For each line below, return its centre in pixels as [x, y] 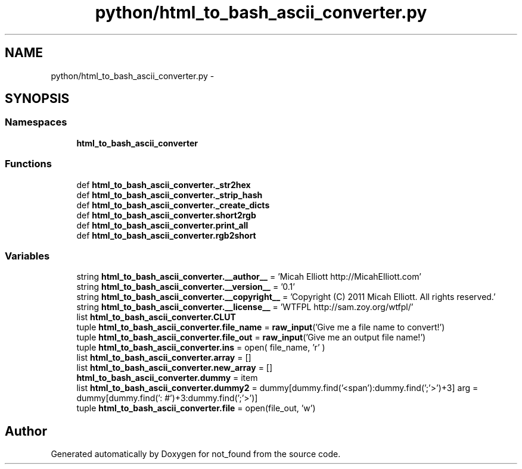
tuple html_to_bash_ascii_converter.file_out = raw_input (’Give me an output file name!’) [251, 337]
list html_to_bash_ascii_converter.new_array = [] [175, 368]
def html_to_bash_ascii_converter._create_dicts [173, 205]
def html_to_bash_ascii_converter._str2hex [164, 185]
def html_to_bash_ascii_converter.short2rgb [166, 215]
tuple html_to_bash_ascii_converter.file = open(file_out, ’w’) [196, 408]
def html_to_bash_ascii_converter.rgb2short [166, 235]
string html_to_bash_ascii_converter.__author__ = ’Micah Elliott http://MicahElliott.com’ [249, 277]
